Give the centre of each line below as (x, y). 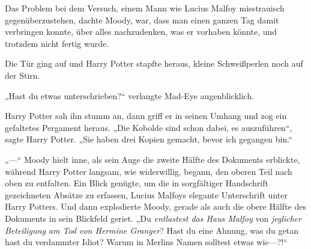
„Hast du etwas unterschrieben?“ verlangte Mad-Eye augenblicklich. (130, 95)
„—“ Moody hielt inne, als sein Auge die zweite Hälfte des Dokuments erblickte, (152, 159)
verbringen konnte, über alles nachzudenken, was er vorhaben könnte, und (141, 32)
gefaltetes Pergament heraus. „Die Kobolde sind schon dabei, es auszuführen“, (149, 127)
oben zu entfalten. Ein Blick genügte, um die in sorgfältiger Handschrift (137, 183)
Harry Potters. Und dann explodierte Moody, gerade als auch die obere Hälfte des (155, 206)
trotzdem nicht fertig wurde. (57, 43)
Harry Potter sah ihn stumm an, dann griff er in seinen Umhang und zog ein (146, 116)
